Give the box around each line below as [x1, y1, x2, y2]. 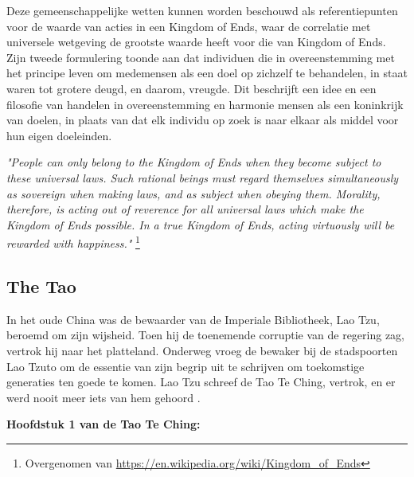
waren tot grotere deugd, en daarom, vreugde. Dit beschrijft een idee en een [6, 80, 377, 96]
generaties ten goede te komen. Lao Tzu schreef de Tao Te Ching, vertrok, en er [6, 373, 396, 390]
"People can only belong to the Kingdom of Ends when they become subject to [6, 154, 381, 170]
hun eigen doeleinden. [6, 127, 112, 143]
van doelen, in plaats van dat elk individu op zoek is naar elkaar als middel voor [6, 111, 399, 128]
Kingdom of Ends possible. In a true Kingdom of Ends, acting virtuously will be [6, 216, 395, 233]
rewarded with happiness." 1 [6, 233, 140, 251]
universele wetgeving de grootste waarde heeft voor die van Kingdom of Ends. [6, 33, 386, 50]
